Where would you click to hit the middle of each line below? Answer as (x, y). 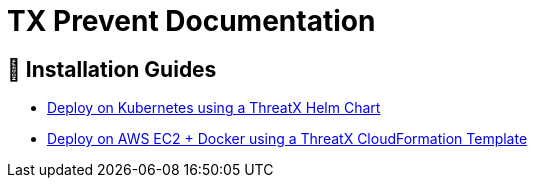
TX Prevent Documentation (191, 21)
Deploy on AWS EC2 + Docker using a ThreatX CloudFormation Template (287, 139)
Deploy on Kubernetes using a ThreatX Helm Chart (214, 108)
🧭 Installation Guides (112, 69)
